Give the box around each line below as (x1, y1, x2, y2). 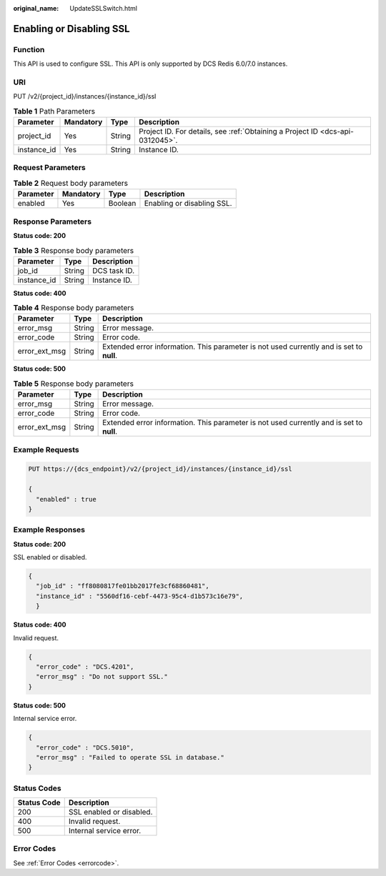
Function (13, 44, 45, 54)
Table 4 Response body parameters (13, 303, 134, 313)
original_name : (13, 4, 59, 12)
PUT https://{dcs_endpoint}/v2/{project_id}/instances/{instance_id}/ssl (28, 465, 292, 473)
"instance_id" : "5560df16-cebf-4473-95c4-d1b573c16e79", (36, 592, 244, 600)
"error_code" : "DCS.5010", (36, 743, 134, 752)
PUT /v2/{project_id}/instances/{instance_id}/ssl (13, 92, 157, 101)
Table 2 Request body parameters (13, 179, 129, 188)
